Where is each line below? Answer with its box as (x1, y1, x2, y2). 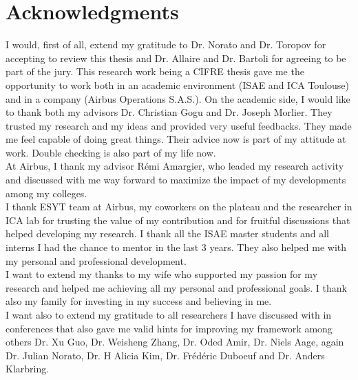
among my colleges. (6, 186, 87, 200)
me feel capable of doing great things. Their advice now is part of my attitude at (6, 132, 346, 146)
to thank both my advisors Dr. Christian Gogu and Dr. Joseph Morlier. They (6, 105, 333, 119)
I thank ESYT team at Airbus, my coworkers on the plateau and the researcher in (6, 199, 352, 214)
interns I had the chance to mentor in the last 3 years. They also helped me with (6, 240, 347, 254)
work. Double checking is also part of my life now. (6, 145, 216, 159)
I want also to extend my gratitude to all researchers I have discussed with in (6, 308, 332, 321)
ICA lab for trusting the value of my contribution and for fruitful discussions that (6, 212, 350, 227)
